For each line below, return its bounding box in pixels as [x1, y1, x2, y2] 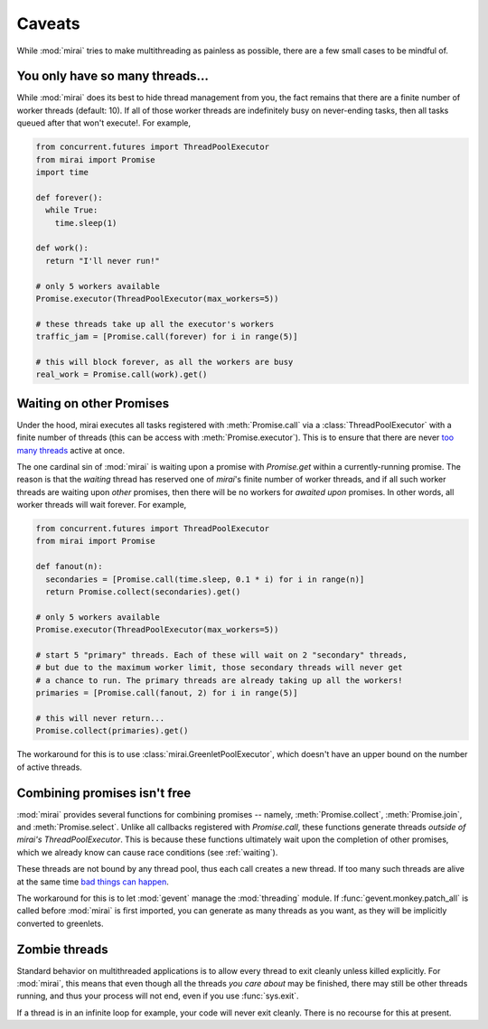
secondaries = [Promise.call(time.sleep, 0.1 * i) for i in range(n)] [45, 574, 365, 585]
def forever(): [35, 192, 103, 202]
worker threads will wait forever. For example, [16, 500, 187, 510]
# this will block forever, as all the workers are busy [35, 357, 294, 367]
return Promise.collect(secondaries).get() [45, 587, 241, 597]
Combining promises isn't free [16, 785, 192, 800]
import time [35, 167, 89, 177]
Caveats [16, 14, 80, 33]
